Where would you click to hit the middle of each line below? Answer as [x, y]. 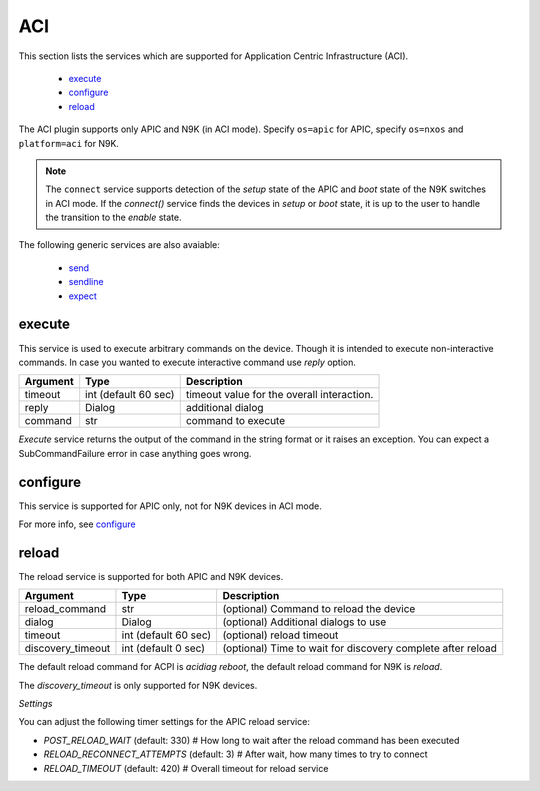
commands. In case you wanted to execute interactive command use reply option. [187, 362]
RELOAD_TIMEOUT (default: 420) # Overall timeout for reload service [186, 768]
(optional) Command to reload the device [319, 609]
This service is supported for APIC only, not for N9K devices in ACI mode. [170, 506]
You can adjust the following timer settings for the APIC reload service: [164, 722]
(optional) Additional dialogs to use [304, 622]
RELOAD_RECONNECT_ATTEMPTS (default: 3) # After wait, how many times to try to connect [236, 754]
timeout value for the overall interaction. [279, 395]
